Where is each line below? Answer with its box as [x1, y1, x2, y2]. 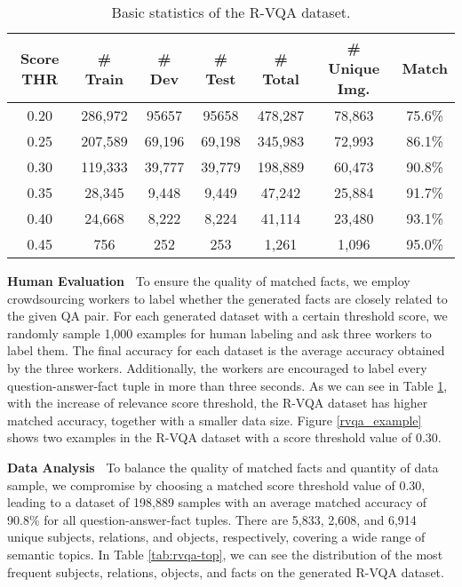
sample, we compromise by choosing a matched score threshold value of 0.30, [7, 475, 426, 494]
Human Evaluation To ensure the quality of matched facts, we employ [7, 272, 410, 290]
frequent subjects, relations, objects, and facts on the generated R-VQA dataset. [7, 562, 444, 581]
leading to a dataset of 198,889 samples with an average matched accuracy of [7, 493, 426, 512]
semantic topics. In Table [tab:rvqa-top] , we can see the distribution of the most [7, 544, 443, 563]
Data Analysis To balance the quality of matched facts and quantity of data [7, 457, 439, 476]
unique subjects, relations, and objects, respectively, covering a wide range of [7, 528, 426, 546]
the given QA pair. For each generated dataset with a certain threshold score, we [7, 306, 448, 325]
